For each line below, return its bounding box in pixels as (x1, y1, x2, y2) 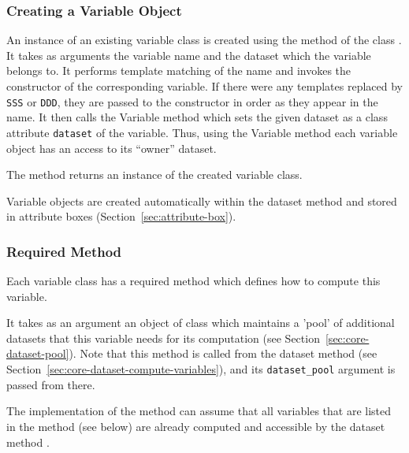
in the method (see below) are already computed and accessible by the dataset (6, 418, 385, 434)
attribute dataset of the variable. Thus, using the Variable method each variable (6, 124, 398, 140)
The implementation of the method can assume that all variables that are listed (6, 403, 392, 419)
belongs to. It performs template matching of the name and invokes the (6, 62, 351, 79)
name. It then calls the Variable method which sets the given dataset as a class (6, 109, 388, 125)
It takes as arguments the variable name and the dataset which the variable (6, 46, 371, 63)
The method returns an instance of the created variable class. (6, 166, 303, 183)
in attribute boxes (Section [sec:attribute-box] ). (6, 208, 236, 225)
